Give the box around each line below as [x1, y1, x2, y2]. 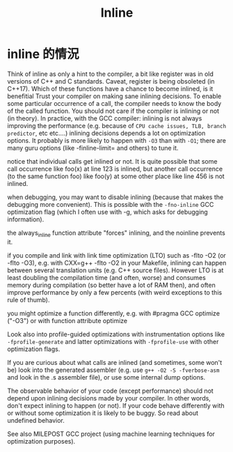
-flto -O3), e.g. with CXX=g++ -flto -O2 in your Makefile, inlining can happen [7, 258, 227, 267]
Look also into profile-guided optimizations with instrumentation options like [7, 329, 225, 338]
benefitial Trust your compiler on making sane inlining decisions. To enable [7, 92, 222, 100]
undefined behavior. [7, 416, 65, 424]
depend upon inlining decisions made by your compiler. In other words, [7, 393, 211, 402]
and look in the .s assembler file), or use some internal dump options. [7, 373, 206, 381]
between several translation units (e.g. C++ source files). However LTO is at [7, 266, 224, 274]
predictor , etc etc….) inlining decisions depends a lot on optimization [7, 129, 206, 137]
